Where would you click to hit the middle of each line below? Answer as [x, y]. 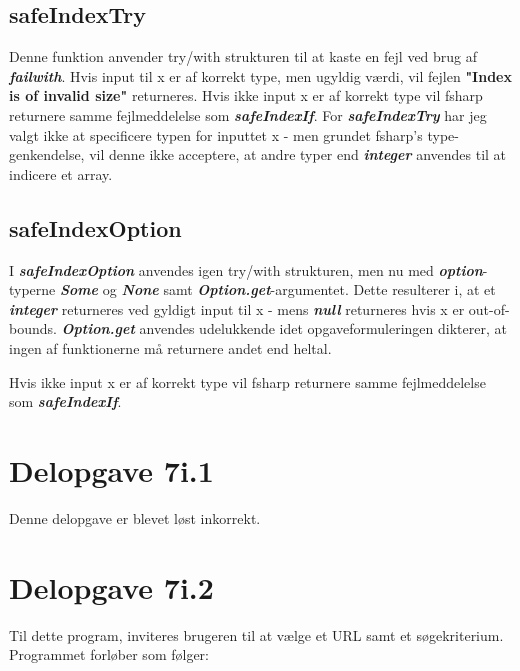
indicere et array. [61, 173]
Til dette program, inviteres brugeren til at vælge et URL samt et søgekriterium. [256, 634]
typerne [32, 289]
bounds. [33, 328]
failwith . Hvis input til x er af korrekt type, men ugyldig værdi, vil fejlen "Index [260, 75]
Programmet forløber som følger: [109, 654]
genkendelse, [47, 154]
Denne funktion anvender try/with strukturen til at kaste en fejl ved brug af [243, 56]
